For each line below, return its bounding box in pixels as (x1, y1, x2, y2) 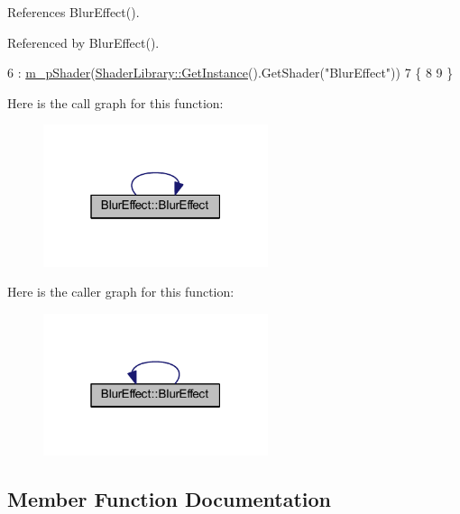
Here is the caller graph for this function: (7, 282, 235, 301)
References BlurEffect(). (7, 3, 140, 21)
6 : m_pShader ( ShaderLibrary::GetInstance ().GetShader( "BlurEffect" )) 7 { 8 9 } (7, 63, 454, 82)
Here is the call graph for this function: (7, 93, 224, 112)
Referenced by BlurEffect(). (7, 32, 160, 51)
